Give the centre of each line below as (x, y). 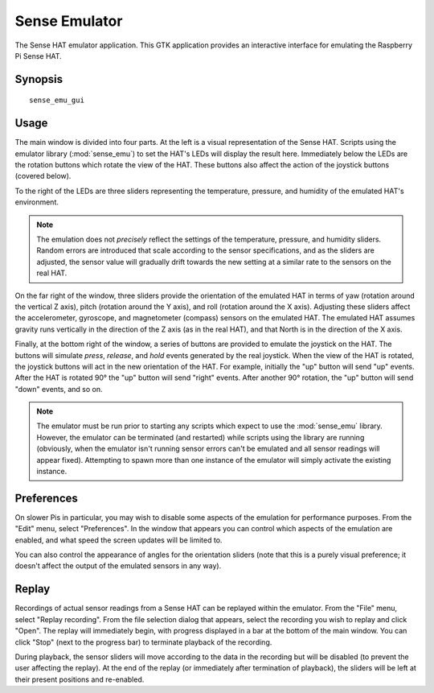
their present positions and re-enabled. (80, 679)
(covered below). (43, 176)
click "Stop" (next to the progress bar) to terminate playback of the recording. (143, 642)
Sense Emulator (69, 21)
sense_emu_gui (57, 100)
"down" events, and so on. (59, 389)
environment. (37, 202)
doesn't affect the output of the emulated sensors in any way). (118, 566)
